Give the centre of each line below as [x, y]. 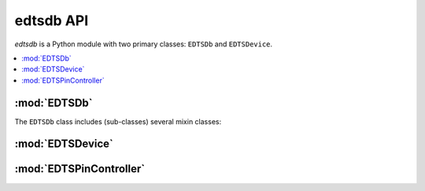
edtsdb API [52, 20]
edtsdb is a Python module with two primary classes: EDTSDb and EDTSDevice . [144, 44]
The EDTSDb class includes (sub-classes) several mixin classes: [118, 121]
